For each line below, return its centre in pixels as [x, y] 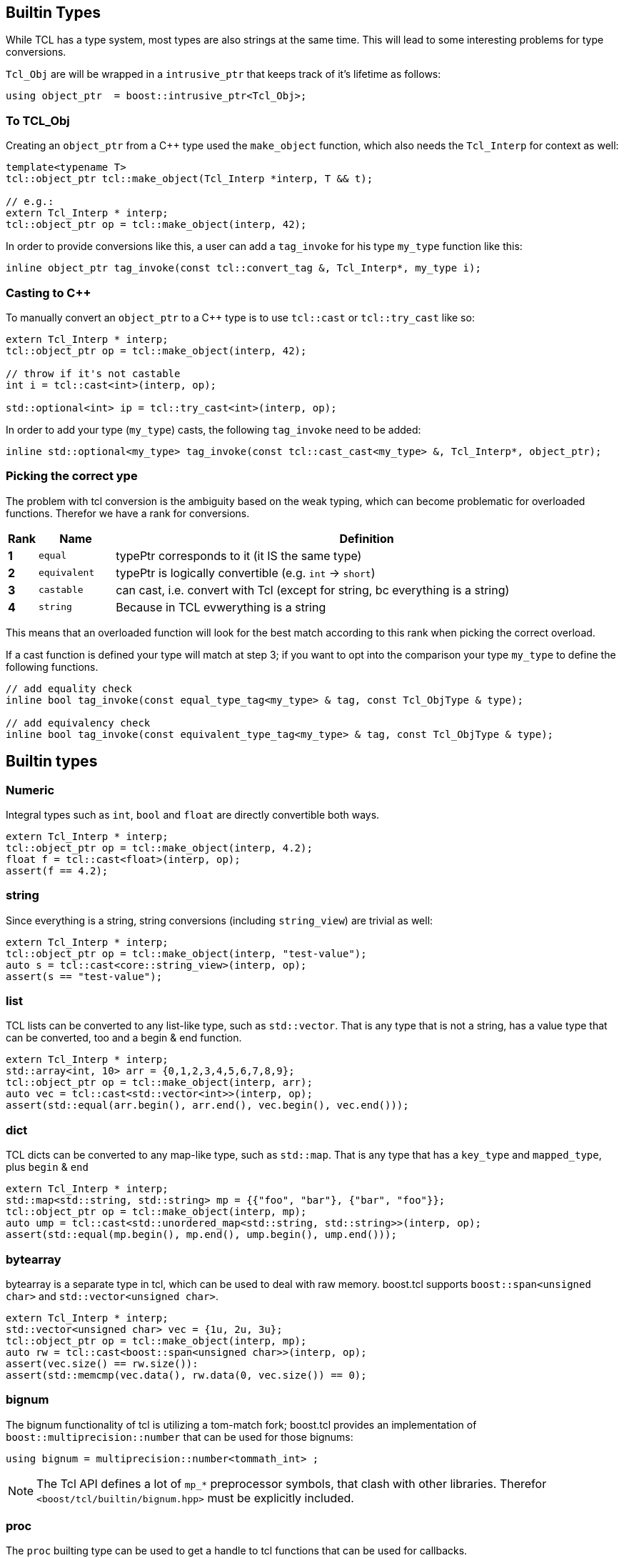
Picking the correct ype [72, 476]
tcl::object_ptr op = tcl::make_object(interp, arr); [159, 1083]
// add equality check [69, 688]
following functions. [52, 666]
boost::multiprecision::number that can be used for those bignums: [180, 1437]
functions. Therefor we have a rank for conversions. [128, 513]
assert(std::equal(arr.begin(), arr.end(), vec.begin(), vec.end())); [207, 1105]
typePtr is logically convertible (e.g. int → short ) [246, 573]
